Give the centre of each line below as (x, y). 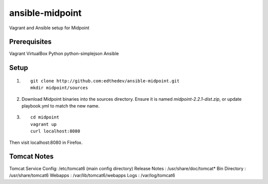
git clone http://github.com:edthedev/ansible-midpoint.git (105, 81)
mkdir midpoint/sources (59, 88)
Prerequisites (30, 42)
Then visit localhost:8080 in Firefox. (46, 142)
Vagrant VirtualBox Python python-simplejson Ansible (64, 54)
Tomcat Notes (32, 156)
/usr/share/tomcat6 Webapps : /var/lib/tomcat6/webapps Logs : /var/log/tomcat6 (92, 175)
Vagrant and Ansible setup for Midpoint (49, 28)
